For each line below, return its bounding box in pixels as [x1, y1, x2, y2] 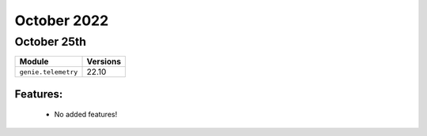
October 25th [14, 35, 87, 49]
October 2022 [14, 12, 109, 29]
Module [19, 56, 49, 67]
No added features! [54, 110, 118, 119]
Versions [86, 56, 122, 67]
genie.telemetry [19, 68, 78, 76]
